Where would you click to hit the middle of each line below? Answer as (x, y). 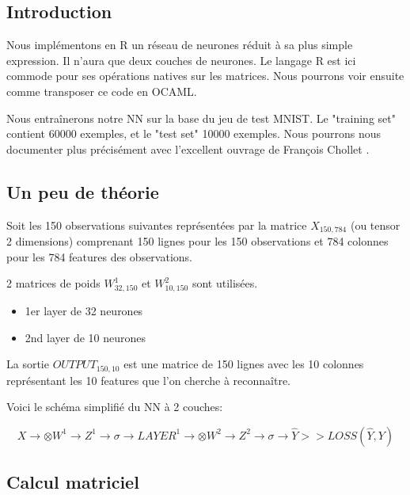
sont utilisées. (225, 283)
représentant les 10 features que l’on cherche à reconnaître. (148, 380)
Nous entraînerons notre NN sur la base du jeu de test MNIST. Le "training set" (201, 118)
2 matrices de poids (53, 283)
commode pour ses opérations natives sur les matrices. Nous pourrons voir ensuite (205, 76)
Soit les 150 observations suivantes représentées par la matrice (157, 225)
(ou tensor (375, 225)
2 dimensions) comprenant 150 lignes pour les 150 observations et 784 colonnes (197, 241)
